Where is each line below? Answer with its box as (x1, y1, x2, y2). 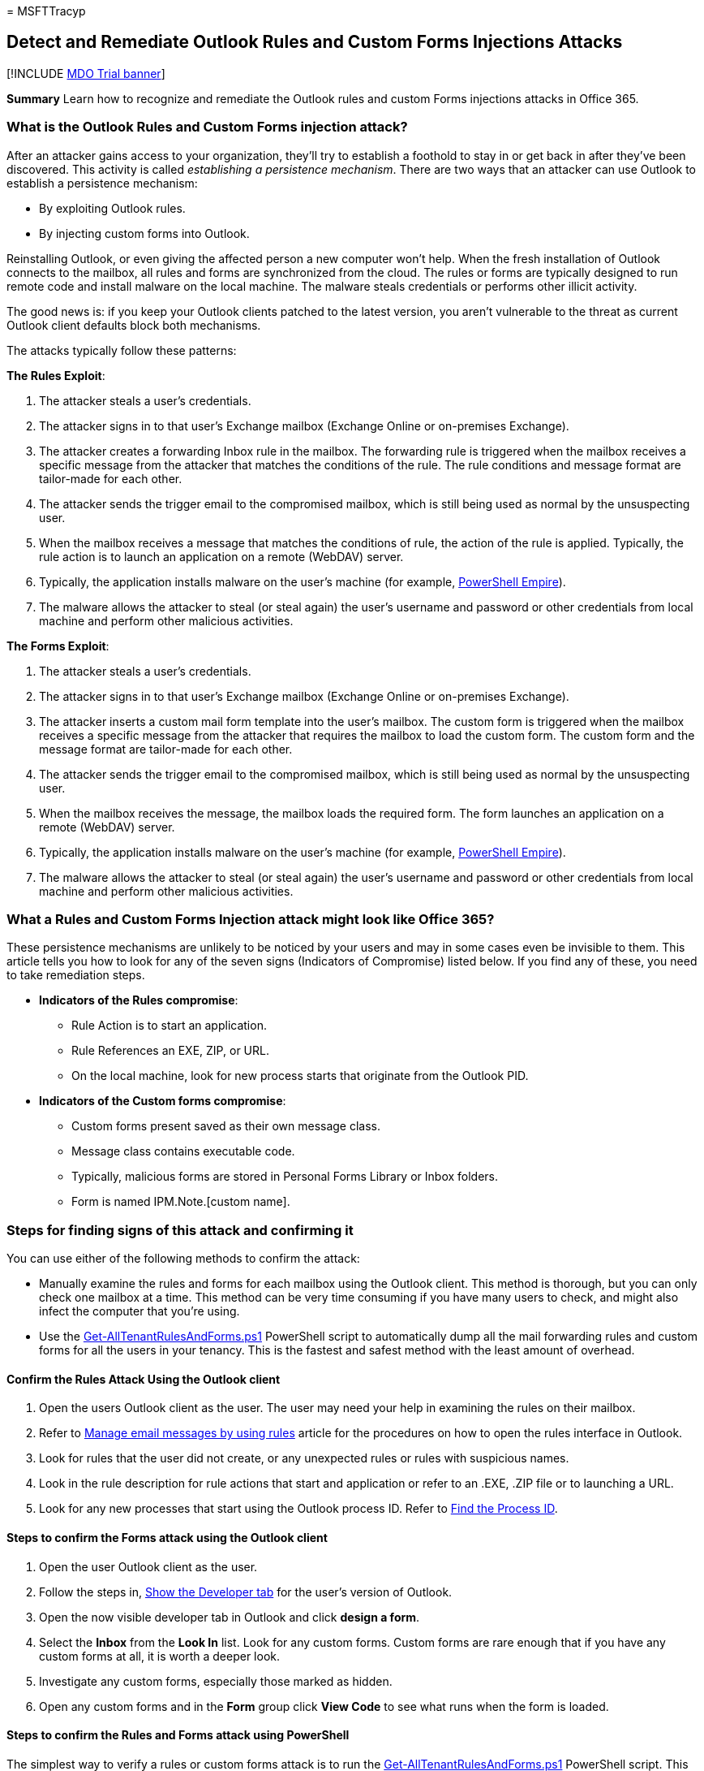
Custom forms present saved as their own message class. (71, 1119, 381, 1134)
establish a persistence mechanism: (6, 175, 198, 190)
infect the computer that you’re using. (39, 1304, 240, 1319)
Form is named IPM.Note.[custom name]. (71, 1194, 290, 1209)
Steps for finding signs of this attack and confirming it (6, 1221, 354, 1238)
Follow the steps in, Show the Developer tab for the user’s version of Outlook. (39, 1584, 453, 1599)
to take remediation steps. (6, 968, 145, 983)
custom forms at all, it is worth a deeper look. (39, 1648, 280, 1663)
